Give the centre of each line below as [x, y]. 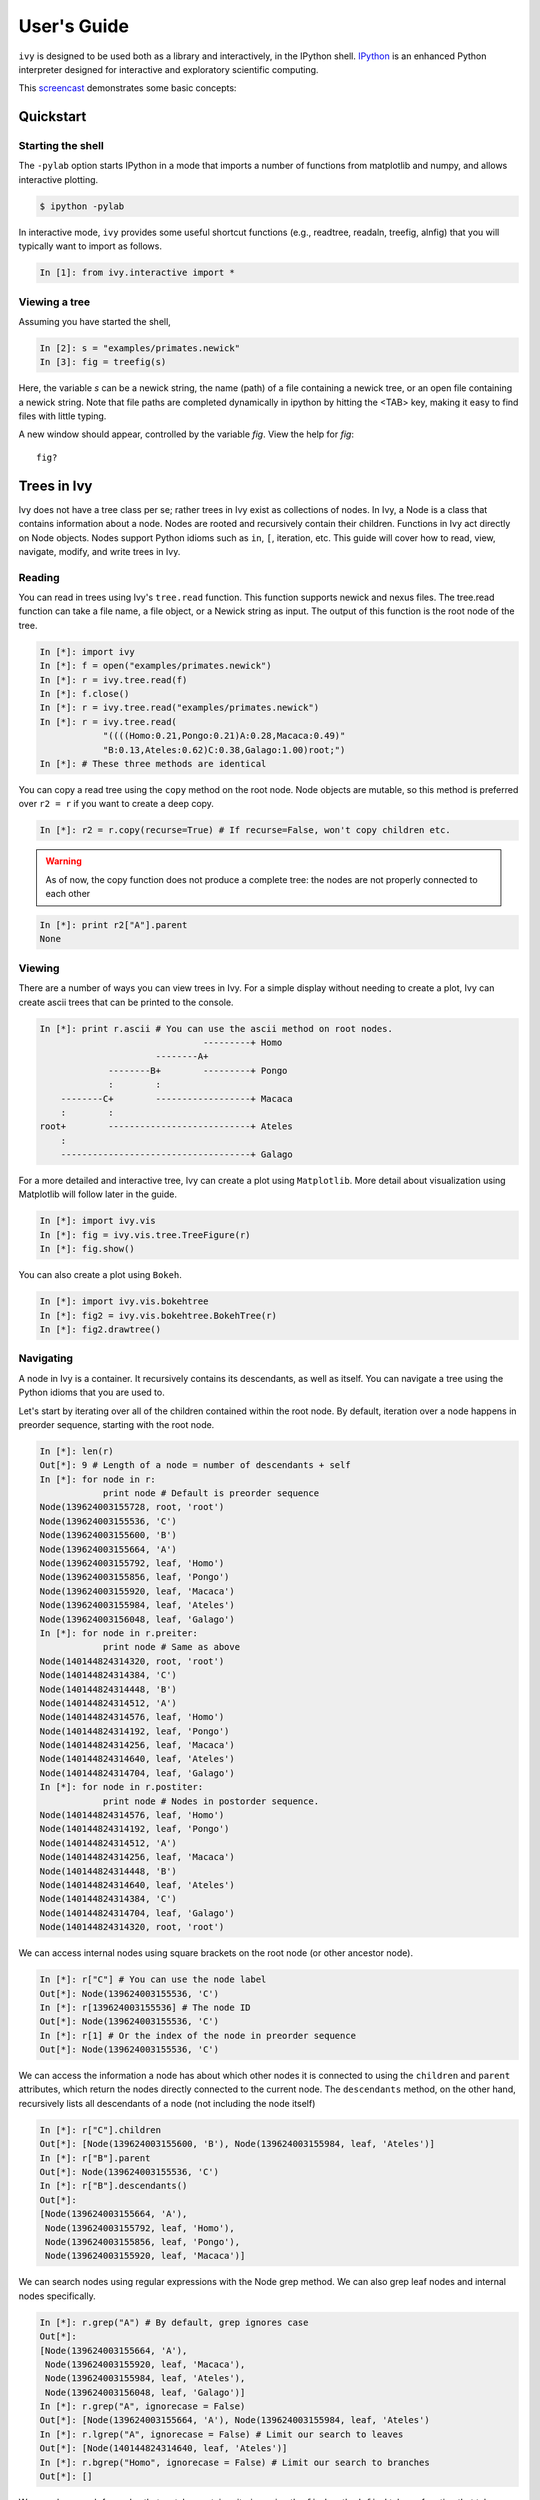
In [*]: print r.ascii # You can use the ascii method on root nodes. [216, 1028]
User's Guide [74, 26]
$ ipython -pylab [82, 206]
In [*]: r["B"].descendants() [113, 2186]
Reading [39, 577]
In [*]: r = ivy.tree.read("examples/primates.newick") [179, 708]
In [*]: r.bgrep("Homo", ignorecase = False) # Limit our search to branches [234, 2462]
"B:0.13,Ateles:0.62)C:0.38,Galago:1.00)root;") [224, 749]
